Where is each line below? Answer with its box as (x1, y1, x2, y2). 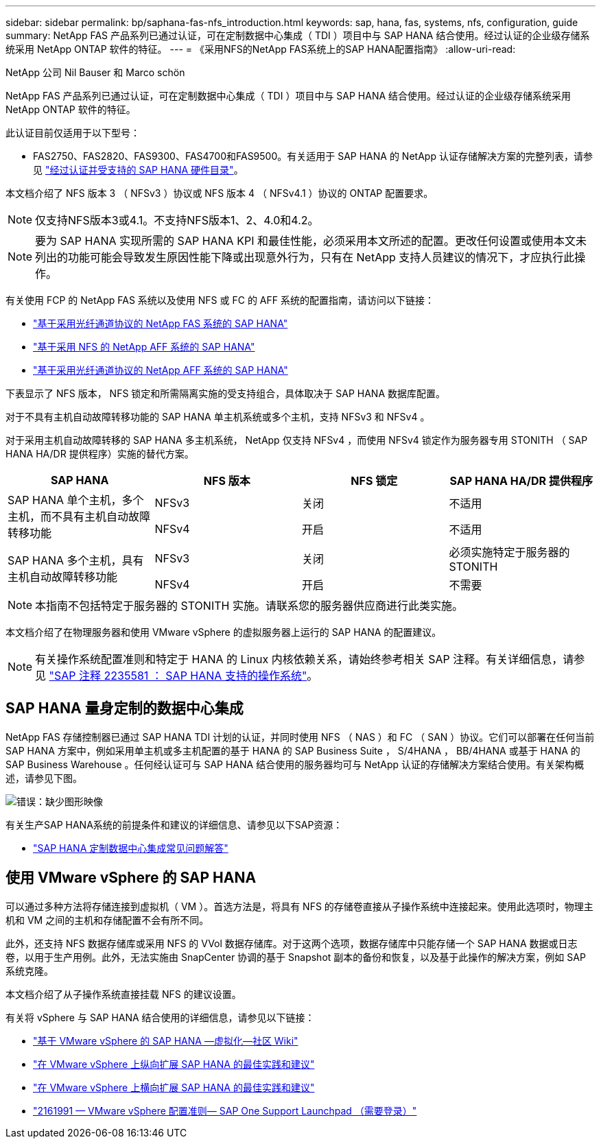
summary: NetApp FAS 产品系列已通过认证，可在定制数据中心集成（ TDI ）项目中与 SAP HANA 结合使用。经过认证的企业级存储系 (5, 29, 590, 41)
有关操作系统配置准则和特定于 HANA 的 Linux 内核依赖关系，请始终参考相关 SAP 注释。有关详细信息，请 (35, 652, 574, 666)
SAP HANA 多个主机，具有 (8, 553, 144, 567)
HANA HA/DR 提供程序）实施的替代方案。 (5, 448, 194, 460)
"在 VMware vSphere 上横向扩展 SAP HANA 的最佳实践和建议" (33, 1081, 315, 1093)
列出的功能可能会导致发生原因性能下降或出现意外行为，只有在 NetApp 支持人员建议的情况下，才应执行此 (35, 250, 575, 264)
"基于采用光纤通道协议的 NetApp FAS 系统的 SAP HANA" (33, 318, 288, 329)
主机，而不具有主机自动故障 (8, 510, 151, 523)
